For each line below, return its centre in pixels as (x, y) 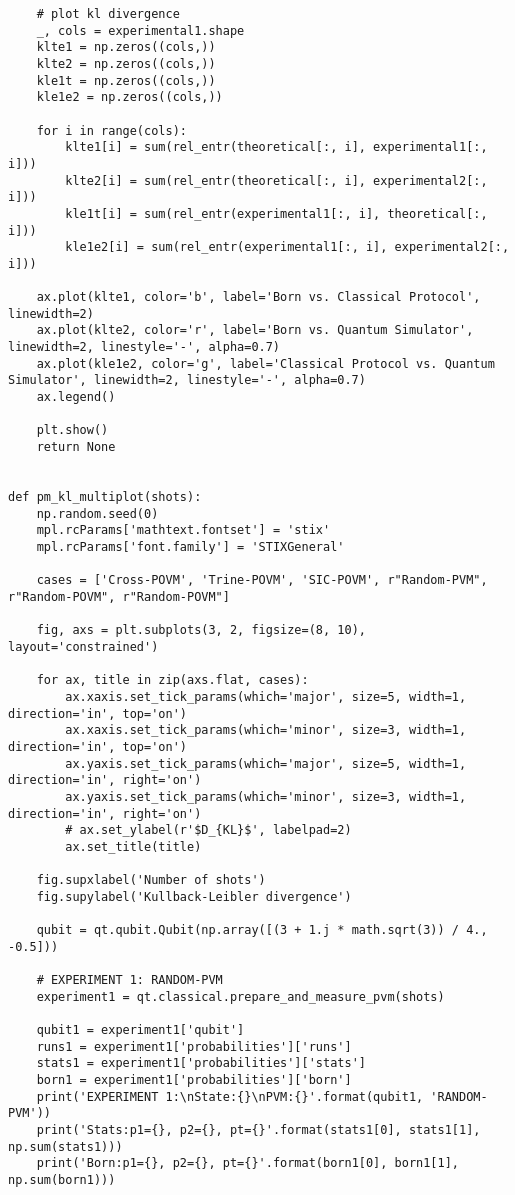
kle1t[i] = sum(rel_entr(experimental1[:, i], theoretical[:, (276, 213)
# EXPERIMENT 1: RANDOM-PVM (129, 980)
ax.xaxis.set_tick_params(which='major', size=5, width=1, (266, 696)
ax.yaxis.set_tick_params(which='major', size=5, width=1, (266, 763)
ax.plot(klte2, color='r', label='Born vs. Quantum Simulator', (255, 330)
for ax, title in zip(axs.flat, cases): (172, 680)
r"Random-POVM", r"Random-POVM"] (119, 596)
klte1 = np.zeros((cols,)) (126, 47)
